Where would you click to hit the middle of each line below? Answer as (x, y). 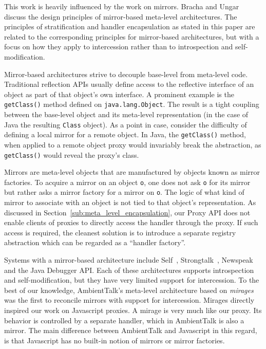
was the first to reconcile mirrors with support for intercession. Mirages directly (129, 300)
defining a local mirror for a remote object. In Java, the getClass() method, (125, 134)
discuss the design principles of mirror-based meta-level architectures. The (121, 16)
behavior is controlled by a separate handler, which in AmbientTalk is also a (124, 320)
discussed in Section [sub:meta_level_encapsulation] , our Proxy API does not (127, 212)
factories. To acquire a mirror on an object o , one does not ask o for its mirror (127, 182)
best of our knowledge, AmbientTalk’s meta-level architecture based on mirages (129, 290)
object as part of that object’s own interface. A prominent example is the (119, 94)
